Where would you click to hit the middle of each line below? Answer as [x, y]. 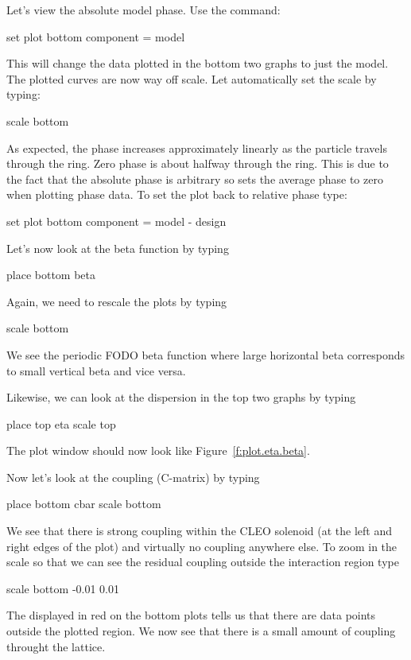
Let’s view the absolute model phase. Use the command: [143, 10]
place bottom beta [51, 275]
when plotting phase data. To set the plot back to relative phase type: [177, 194]
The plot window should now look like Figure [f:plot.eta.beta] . [158, 450]
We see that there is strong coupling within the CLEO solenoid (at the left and [199, 531]
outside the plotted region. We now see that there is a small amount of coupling [201, 631]
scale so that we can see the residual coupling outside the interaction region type [203, 562]
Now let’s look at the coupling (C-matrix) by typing [133, 477]
